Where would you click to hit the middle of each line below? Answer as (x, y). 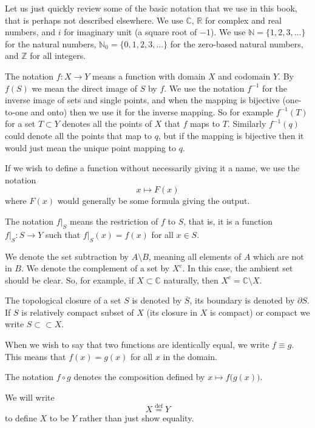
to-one (17, 111)
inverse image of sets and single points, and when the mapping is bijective (142, 100)
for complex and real (243, 20)
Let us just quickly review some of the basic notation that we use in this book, (151, 8)
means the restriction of (114, 221)
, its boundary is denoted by (242, 300)
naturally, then (191, 280)
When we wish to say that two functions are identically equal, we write (137, 345)
